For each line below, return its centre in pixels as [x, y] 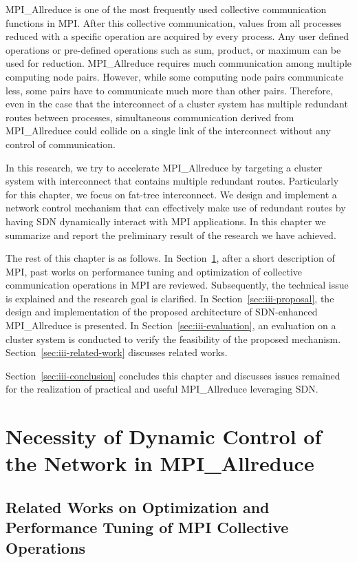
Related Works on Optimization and [138, 507]
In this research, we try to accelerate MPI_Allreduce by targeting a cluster [164, 167]
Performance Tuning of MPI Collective [147, 527]
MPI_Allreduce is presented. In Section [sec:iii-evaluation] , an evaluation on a [171, 325]
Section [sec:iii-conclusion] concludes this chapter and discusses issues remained [173, 375]
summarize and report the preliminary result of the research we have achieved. [171, 235]
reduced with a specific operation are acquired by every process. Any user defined [177, 36]
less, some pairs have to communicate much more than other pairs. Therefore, [170, 90]
